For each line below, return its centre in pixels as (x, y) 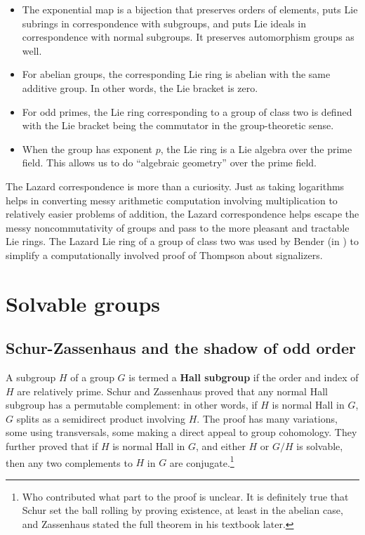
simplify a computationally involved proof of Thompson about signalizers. (164, 255)
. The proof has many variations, (267, 418)
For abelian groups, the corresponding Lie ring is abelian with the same (176, 74)
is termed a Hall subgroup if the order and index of (244, 377)
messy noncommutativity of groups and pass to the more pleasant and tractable (178, 227)
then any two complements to (69, 462)
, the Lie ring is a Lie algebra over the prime (256, 148)
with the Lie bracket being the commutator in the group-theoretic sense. (178, 125)
